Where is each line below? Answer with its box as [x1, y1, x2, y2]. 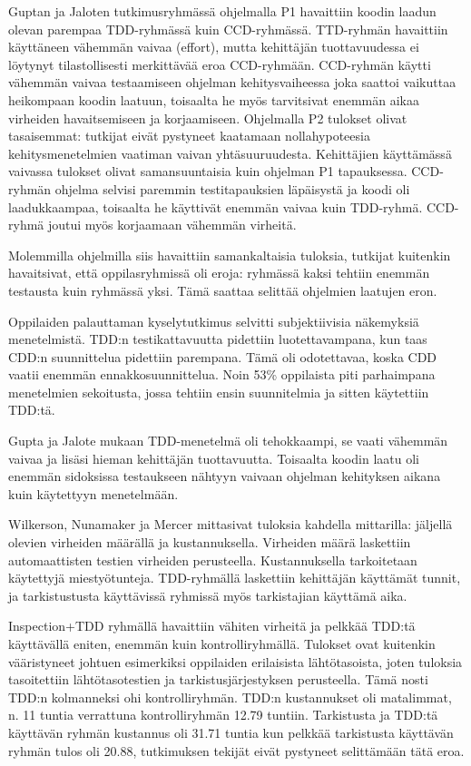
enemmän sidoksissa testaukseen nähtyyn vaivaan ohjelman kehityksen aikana [8, 466, 441, 486]
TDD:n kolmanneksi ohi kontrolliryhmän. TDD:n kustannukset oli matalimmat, [8, 687, 452, 706]
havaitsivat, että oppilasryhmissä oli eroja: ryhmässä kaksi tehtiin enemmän [8, 263, 430, 282]
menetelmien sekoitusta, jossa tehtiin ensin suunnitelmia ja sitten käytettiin [8, 382, 429, 401]
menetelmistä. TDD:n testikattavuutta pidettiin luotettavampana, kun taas [8, 329, 427, 349]
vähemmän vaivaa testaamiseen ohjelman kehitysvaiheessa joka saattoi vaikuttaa [8, 73, 456, 92]
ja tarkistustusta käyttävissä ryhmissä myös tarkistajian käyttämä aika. [8, 585, 407, 604]
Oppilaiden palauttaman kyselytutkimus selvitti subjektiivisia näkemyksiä [8, 311, 419, 330]
